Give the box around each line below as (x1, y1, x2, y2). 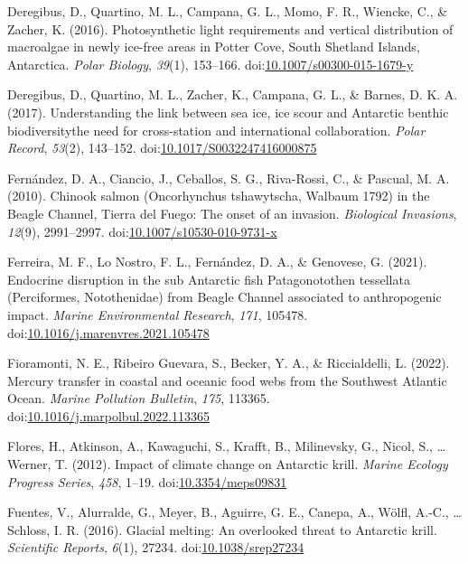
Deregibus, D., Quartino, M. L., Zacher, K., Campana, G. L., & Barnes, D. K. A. (7, 85, 458, 104)
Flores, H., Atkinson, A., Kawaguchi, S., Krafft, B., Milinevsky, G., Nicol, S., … (7, 436, 446, 455)
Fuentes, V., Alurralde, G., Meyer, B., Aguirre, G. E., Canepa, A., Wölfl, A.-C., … (7, 502, 462, 521)
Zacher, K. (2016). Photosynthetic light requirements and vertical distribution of (7, 19, 454, 38)
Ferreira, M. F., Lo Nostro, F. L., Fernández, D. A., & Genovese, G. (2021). (7, 252, 427, 271)
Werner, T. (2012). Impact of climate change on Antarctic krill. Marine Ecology (7, 455, 448, 474)
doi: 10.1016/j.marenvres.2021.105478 (7, 323, 210, 342)
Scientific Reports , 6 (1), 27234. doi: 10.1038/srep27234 (7, 538, 304, 557)
